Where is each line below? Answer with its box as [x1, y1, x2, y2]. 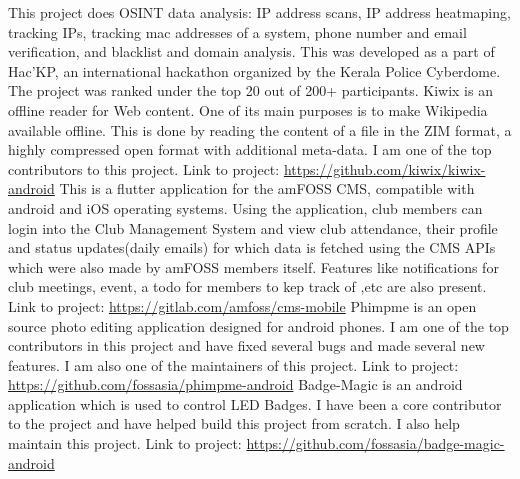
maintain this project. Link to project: [8, 433, 242, 454]
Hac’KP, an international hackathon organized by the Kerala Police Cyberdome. [8, 60, 501, 81]
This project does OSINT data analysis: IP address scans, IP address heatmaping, [8, 2, 511, 22]
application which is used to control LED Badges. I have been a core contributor [8, 393, 502, 414]
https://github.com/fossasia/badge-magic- [246, 433, 505, 454]
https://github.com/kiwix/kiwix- [283, 158, 486, 179]
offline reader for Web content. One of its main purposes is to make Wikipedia [8, 99, 488, 120]
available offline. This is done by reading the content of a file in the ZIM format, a [8, 119, 512, 140]
